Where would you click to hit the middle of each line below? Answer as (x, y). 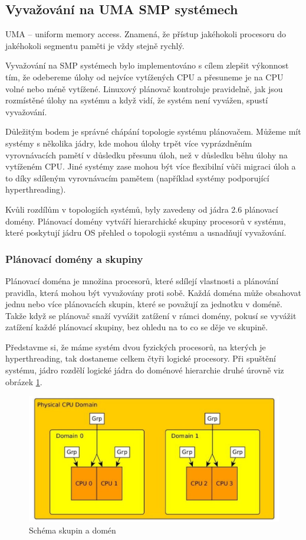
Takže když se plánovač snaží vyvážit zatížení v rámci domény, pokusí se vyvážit (151, 315)
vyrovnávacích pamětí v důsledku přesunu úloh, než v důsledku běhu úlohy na (147, 154)
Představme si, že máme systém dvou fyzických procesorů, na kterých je (136, 347)
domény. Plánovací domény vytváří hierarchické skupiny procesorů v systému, (146, 221)
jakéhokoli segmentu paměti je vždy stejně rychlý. (95, 45)
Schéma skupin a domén (73, 530)
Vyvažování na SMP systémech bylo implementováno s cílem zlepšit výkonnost (147, 65)
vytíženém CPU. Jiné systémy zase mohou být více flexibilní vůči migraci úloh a (151, 166)
